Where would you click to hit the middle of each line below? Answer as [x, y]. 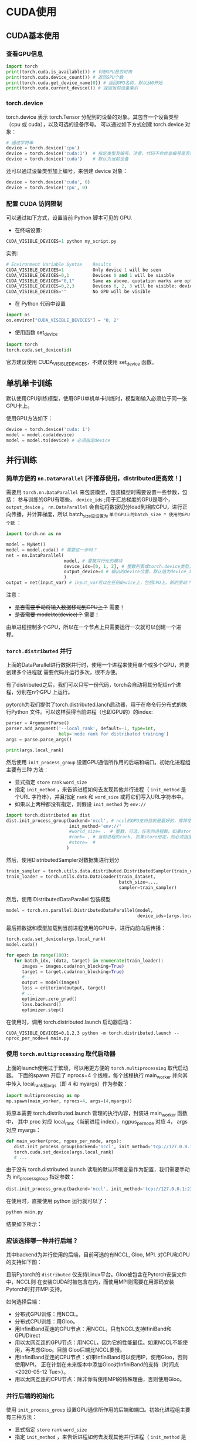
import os [18, 315]
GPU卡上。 [19, 406]
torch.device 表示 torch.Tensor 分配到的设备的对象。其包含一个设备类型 [93, 117]
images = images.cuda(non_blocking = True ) [73, 966]
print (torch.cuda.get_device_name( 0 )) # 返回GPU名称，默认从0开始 [84, 83]
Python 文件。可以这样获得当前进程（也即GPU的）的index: [82, 712]
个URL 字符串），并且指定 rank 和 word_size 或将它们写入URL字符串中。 [101, 797]
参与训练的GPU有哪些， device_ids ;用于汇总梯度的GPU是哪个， [95, 500]
